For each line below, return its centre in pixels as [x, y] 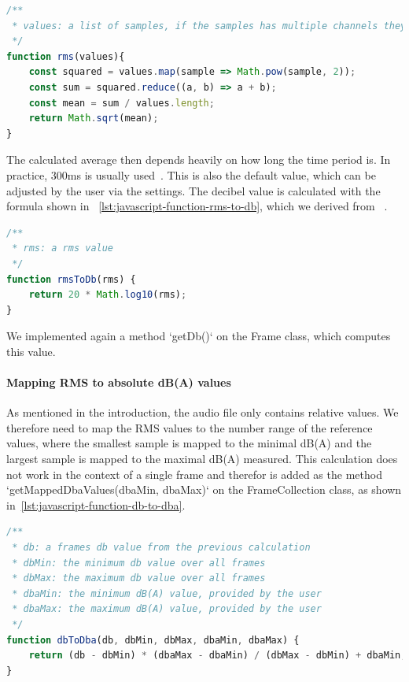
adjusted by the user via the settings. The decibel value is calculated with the [193, 190]
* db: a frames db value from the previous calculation [161, 548]
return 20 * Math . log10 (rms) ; [108, 295]
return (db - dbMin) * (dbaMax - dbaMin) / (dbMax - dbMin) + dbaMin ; [217, 656]
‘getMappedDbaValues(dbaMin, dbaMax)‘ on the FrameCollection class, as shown [204, 489]
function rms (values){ [66, 56]
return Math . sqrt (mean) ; [94, 119]
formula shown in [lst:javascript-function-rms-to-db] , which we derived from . [197, 206]
